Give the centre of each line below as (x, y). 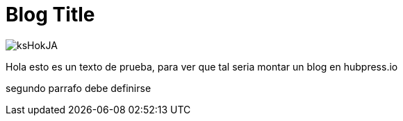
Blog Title (50, 15)
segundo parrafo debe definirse (79, 88)
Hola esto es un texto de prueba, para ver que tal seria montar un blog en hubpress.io (202, 66)
